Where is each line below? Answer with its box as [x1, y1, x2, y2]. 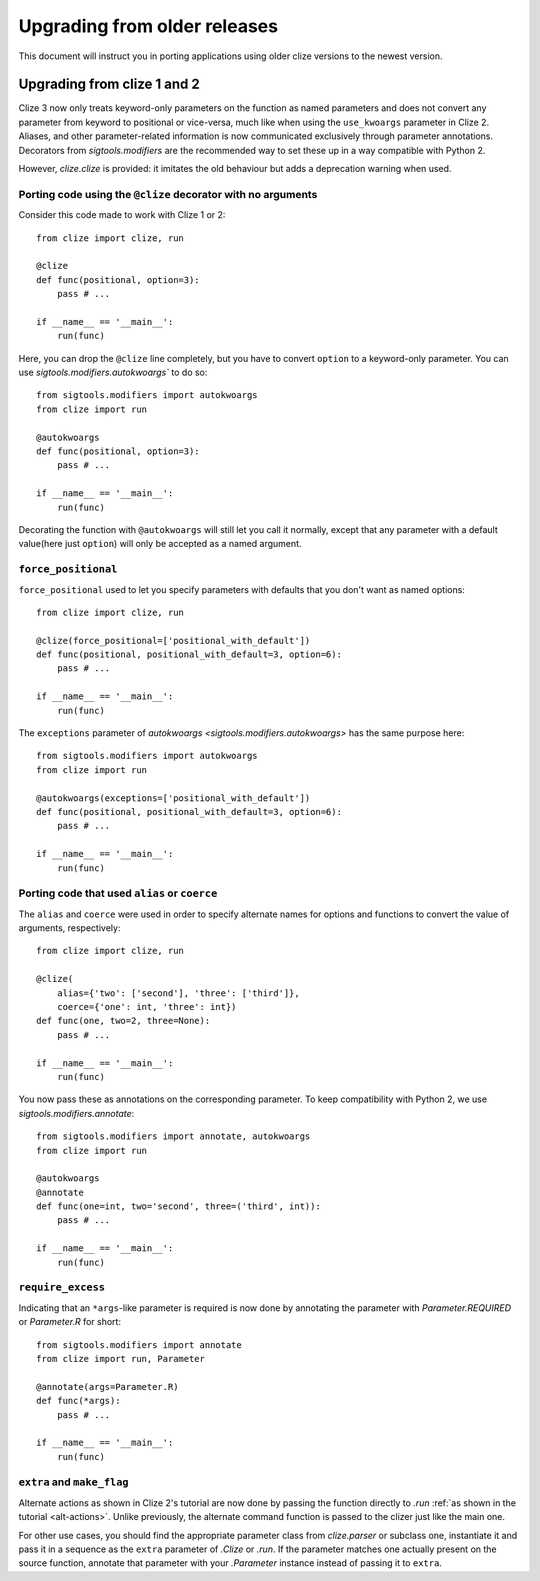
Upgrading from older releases [18, 15, 279, 37]
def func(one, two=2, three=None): [36, 1015, 211, 1027]
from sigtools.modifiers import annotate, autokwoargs [36, 1131, 311, 1142]
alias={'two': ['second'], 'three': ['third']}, [56, 987, 300, 999]
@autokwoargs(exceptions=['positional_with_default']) [36, 792, 311, 804]
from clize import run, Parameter [36, 1353, 205, 1364]
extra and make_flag [18, 1475, 129, 1489]
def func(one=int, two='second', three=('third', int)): [36, 1201, 322, 1212]
